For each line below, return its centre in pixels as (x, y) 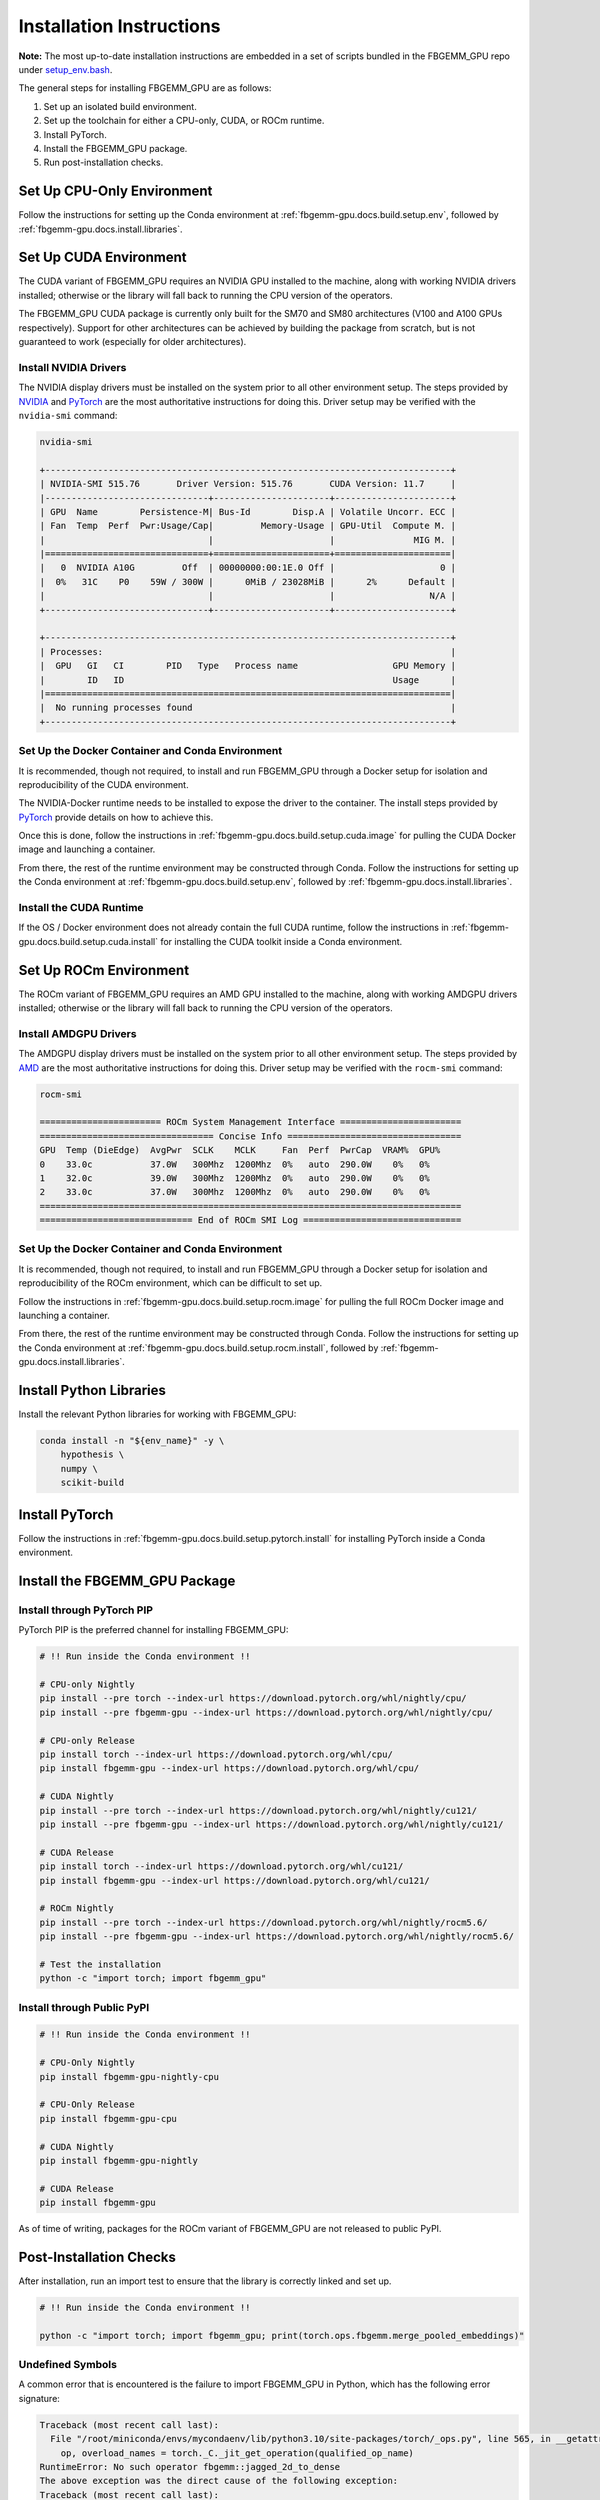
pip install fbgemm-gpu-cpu (108, 2118)
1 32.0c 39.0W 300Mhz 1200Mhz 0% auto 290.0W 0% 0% (234, 1178)
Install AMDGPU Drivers (77, 1033)
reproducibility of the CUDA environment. (103, 784)
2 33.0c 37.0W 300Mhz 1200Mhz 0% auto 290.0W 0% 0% (234, 1192)
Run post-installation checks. (103, 162)
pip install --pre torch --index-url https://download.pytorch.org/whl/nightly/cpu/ (253, 1698)
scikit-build (92, 1483)
